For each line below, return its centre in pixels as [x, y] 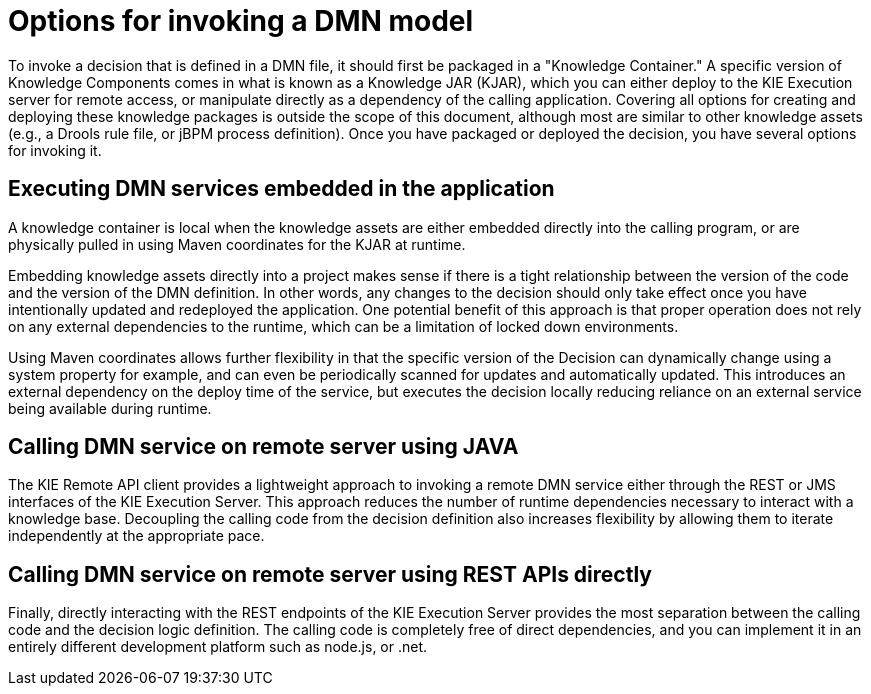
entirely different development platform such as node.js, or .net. [218, 647]
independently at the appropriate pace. [136, 536]
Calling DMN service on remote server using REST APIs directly [330, 574]
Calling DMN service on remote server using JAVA [263, 447]
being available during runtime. [110, 408]
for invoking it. [55, 150]
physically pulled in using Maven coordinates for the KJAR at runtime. [237, 244]
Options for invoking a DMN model [241, 21]
